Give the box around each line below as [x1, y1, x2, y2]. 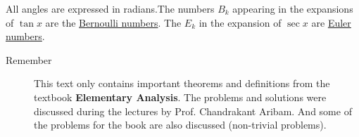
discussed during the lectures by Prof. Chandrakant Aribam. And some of [34, 103, 352, 118]
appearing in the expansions [232, 1, 353, 15]
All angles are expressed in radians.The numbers [6, 1, 215, 15]
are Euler [311, 15, 351, 30]
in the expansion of [199, 15, 282, 30]
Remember [6, 52, 52, 67]
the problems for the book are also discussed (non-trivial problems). [34, 117, 327, 132]
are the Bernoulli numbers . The [45, 15, 182, 30]
